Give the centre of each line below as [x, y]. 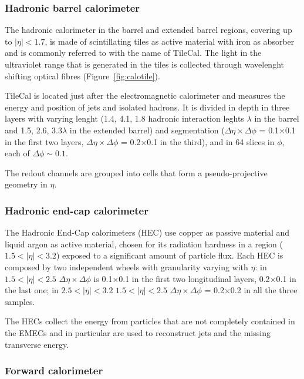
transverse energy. [37, 344]
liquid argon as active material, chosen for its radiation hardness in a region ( [144, 244]
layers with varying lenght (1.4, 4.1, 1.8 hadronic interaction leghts [124, 118]
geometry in [26, 184]
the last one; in [32, 290]
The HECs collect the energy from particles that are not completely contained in [150, 321]
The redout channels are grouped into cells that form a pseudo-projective [136, 172]
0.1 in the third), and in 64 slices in [211, 141]
